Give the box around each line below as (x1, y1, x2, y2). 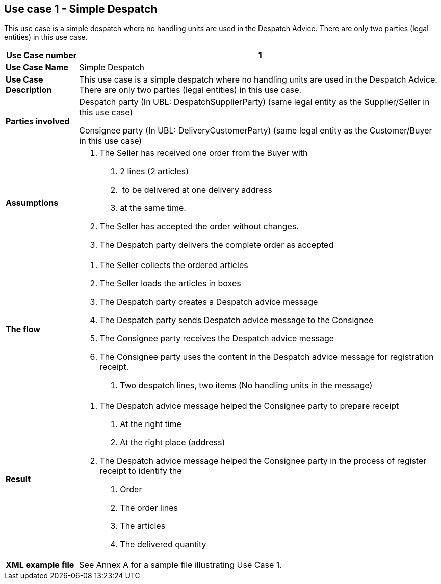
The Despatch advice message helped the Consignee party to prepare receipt (99, 401, 399, 411)
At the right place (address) (120, 437, 225, 448)
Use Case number (6, 50, 77, 61)
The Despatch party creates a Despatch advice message (99, 297, 318, 307)
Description (6, 85, 52, 95)
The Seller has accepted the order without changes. (99, 221, 299, 232)
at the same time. (120, 203, 186, 214)
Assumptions (6, 198, 59, 208)
